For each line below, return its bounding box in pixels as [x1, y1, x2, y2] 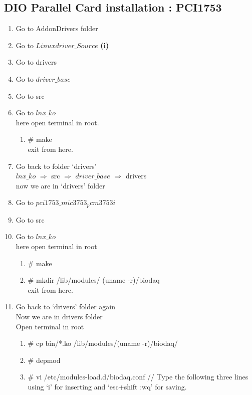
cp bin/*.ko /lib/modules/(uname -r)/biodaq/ [36, 338, 178, 348]
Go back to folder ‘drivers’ [16, 160, 97, 171]
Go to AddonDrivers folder [16, 23, 98, 34]
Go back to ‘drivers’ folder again [16, 301, 116, 312]
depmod [36, 354, 61, 365]
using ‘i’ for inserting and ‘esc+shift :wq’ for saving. [28, 381, 187, 391]
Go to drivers [16, 57, 57, 67]
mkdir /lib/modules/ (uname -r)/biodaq [36, 275, 160, 285]
